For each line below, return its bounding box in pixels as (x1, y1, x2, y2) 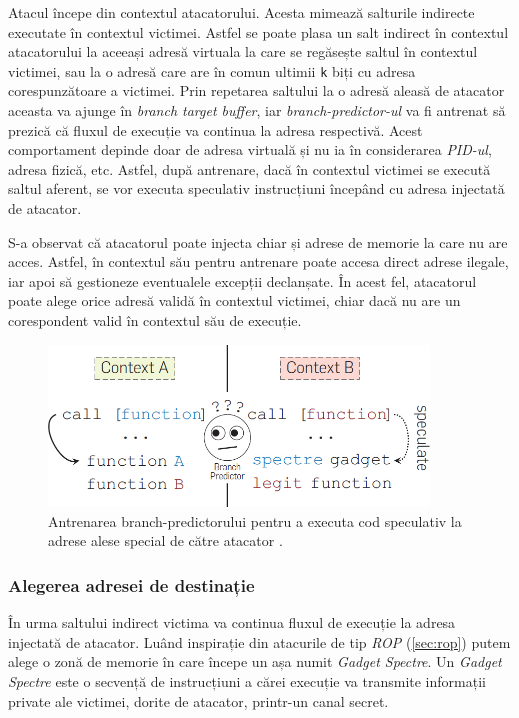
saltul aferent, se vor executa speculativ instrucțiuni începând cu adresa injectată (8, 178, 505, 199)
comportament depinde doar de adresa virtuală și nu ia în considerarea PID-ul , (8, 139, 492, 160)
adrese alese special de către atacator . (48, 530, 283, 551)
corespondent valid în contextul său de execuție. (8, 309, 302, 330)
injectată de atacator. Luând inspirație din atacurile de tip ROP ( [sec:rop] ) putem (8, 631, 511, 652)
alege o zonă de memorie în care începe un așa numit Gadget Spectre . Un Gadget (8, 651, 502, 672)
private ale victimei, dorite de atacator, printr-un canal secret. (8, 690, 389, 711)
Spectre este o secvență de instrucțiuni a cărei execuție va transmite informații (8, 671, 486, 692)
